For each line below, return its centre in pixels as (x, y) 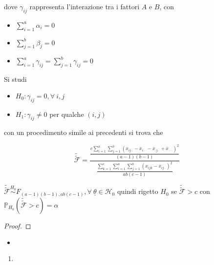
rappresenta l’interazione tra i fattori (85, 6)
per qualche (67, 114)
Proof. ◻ (18, 225)
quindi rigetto (138, 191)
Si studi (15, 79)
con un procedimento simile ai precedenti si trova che (84, 132)
